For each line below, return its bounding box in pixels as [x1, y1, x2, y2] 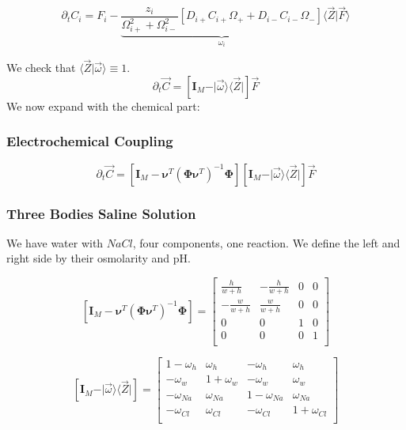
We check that [6, 59, 76, 76]
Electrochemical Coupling [6, 131, 173, 151]
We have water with [6, 234, 104, 251]
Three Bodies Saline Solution [6, 203, 196, 223]
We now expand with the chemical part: [6, 97, 200, 114]
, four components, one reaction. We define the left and [132, 234, 400, 251]
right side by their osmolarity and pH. [6, 250, 191, 266]
